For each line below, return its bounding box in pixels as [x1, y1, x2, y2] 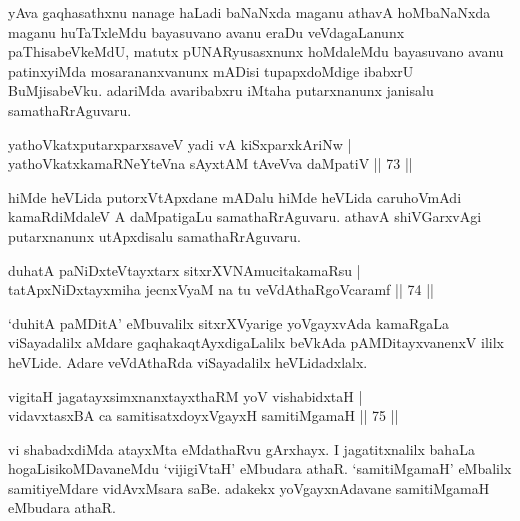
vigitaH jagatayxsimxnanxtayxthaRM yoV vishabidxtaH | [8, 385, 363, 406]
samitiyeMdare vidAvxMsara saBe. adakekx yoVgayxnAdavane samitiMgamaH [8, 477, 490, 498]
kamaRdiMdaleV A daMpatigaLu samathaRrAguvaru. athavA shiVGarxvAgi [8, 206, 482, 227]
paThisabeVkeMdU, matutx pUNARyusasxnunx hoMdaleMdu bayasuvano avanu [8, 41, 504, 62]
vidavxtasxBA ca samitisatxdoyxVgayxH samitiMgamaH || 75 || [8, 405, 399, 426]
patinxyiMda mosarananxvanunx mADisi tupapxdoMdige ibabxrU [8, 60, 414, 81]
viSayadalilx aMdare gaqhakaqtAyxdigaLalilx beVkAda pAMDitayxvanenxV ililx [8, 332, 504, 353]
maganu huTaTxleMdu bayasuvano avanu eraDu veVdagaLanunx [8, 21, 405, 42]
